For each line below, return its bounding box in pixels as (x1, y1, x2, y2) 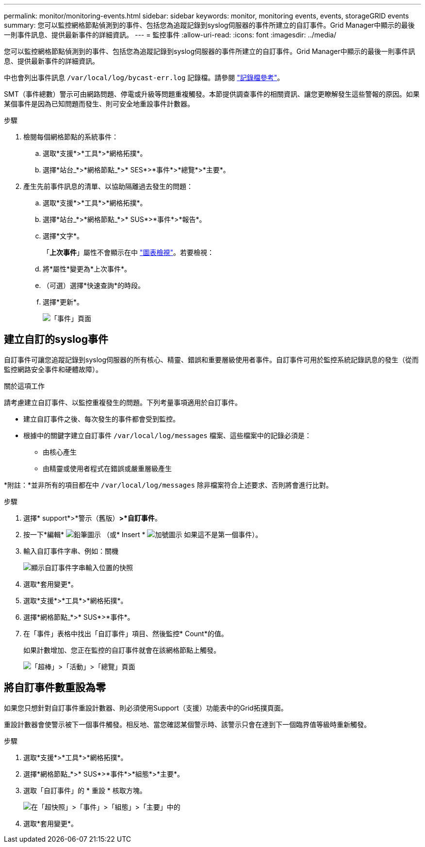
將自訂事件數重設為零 (4, 681, 106, 694)
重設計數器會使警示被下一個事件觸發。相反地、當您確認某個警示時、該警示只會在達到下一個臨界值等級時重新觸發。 (4, 720, 371, 728)
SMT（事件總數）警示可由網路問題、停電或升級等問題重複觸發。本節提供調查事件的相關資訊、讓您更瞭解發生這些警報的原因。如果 (4, 90, 420, 98)
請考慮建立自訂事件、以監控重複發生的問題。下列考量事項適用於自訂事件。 (4, 398, 242, 407)
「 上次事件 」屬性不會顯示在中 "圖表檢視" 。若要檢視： (43, 248, 214, 256)
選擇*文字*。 (43, 232, 84, 240)
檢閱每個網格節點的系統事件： (23, 133, 118, 141)
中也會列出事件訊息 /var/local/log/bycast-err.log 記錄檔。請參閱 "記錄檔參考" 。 (4, 73, 284, 82)
